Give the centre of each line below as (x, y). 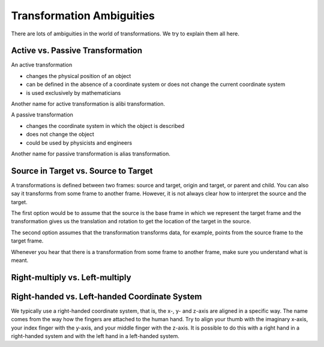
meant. (20, 260)
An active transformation (42, 65)
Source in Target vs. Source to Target (82, 171)
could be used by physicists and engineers (79, 143)
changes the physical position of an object (79, 76)
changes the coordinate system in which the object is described (105, 125)
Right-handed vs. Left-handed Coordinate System (106, 296)
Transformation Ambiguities (83, 16)
